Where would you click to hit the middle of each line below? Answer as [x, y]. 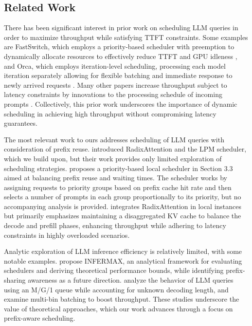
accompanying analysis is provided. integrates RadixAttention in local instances [123, 206]
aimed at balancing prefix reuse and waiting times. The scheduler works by [116, 178]
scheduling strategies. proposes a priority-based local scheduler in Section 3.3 [118, 168]
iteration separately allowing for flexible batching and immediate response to [118, 75]
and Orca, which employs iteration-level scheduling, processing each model [115, 66]
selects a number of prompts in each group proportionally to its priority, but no [123, 197]
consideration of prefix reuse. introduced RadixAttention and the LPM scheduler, [125, 149]
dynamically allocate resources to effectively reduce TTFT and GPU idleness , [121, 56]
